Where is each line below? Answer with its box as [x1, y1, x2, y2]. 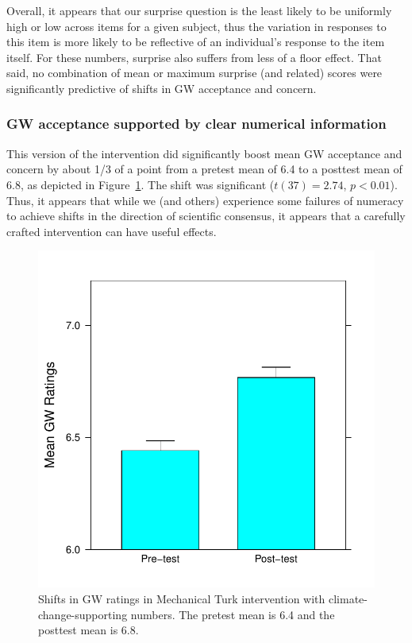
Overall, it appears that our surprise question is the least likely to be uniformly [6, 2, 392, 18]
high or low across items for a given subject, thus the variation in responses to [6, 17, 387, 34]
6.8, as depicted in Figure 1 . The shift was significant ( [6, 176, 275, 192]
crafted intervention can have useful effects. [6, 223, 217, 239]
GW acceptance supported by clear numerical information [6, 114, 387, 134]
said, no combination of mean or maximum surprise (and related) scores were [6, 64, 383, 81]
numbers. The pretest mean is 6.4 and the [130, 606, 335, 622]
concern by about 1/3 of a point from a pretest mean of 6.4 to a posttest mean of [6, 161, 402, 177]
